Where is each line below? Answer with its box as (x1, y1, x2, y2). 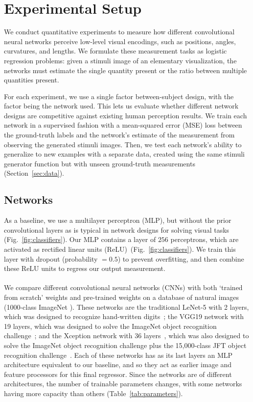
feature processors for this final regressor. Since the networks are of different (4, 369, 232, 379)
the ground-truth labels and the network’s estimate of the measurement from (4, 130, 235, 140)
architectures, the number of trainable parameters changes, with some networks (4, 378, 242, 389)
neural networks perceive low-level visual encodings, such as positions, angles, (4, 36, 236, 46)
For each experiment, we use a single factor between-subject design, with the (4, 91, 234, 101)
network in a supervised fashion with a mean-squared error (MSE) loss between (4, 120, 242, 130)
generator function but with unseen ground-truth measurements (4, 158, 195, 168)
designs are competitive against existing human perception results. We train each (4, 110, 247, 120)
